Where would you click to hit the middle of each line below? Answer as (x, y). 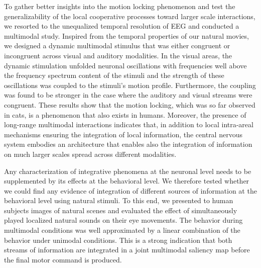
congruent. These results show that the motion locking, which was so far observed (130, 104)
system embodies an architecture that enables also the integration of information (128, 144)
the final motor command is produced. (63, 259)
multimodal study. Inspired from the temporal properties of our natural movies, (126, 35)
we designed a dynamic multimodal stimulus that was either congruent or (117, 46)
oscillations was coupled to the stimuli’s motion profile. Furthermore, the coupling (130, 85)
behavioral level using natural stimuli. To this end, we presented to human (119, 200)
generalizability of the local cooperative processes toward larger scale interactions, (130, 16)
